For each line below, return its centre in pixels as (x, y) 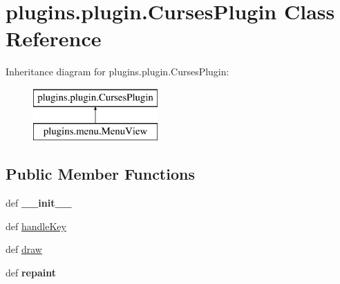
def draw (24, 249)
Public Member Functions (100, 174)
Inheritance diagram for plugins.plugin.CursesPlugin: (117, 72)
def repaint (31, 273)
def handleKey (36, 226)
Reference (54, 38)
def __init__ (39, 203)
